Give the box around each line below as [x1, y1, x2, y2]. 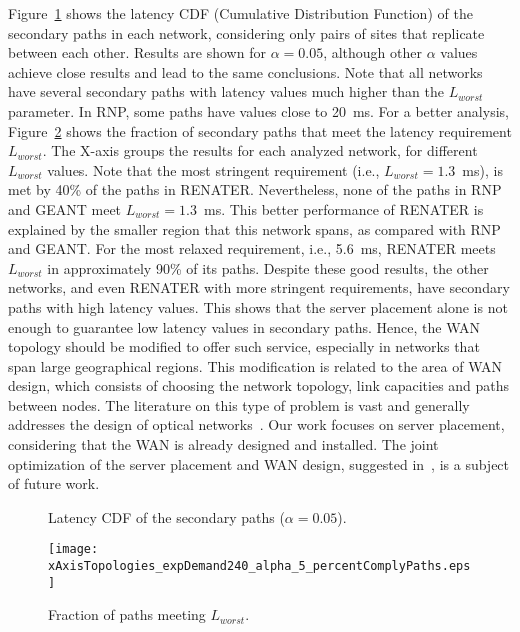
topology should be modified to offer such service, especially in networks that [8, 336, 480, 357]
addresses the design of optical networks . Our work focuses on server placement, [8, 414, 505, 435]
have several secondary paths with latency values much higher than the [8, 81, 444, 102]
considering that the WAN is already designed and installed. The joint [8, 434, 439, 455]
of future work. [8, 473, 100, 494]
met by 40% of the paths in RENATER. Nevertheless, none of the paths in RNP [8, 179, 502, 200]
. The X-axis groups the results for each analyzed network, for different [42, 140, 478, 161]
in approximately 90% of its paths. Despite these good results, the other [47, 257, 489, 278]
